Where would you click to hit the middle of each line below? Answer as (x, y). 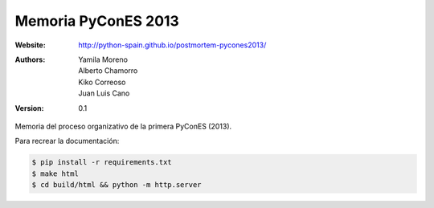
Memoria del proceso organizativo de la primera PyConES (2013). (123, 126)
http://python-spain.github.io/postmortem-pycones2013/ (172, 45)
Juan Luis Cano (104, 93)
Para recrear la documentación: (67, 141)
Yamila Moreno (103, 59)
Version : (29, 108)
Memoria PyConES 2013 (97, 21)
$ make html (55, 173)
